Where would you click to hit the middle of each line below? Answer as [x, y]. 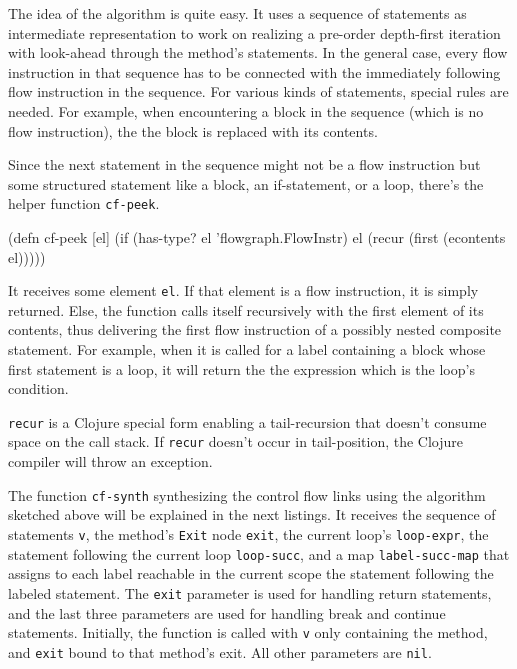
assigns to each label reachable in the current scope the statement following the [251, 573]
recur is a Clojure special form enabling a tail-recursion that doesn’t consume [247, 421]
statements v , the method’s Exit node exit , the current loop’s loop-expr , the [248, 533]
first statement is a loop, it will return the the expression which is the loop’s [241, 368]
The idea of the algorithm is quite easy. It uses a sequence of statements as [237, 13]
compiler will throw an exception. [110, 461]
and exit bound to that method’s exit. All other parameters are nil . [220, 651]
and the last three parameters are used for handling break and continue [227, 612]
